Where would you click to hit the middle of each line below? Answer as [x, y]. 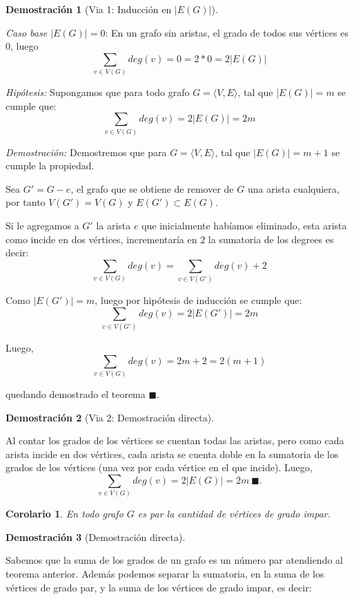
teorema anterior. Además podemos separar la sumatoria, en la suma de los [165, 574]
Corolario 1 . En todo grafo [65, 514]
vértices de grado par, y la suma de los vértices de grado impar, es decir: [159, 587]
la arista [114, 225]
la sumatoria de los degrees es [271, 239]
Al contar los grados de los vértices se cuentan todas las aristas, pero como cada [175, 440]
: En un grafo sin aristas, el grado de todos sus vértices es [227, 32]
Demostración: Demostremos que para [86, 152]
